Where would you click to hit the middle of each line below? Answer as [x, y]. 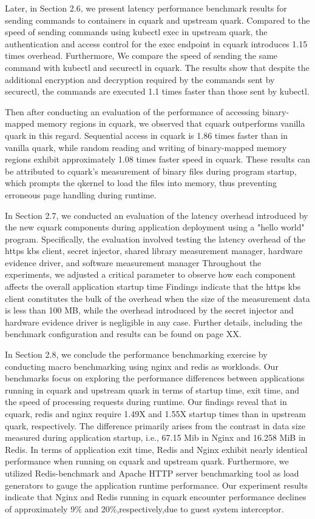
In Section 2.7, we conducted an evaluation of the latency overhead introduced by [157, 215]
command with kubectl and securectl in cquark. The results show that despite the [157, 67]
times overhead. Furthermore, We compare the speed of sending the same [141, 55]
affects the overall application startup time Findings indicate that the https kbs [153, 286]
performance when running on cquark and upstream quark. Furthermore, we [147, 461]
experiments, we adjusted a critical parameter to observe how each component [151, 274]
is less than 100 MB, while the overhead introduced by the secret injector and [149, 310]
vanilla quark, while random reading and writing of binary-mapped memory [146, 147]
